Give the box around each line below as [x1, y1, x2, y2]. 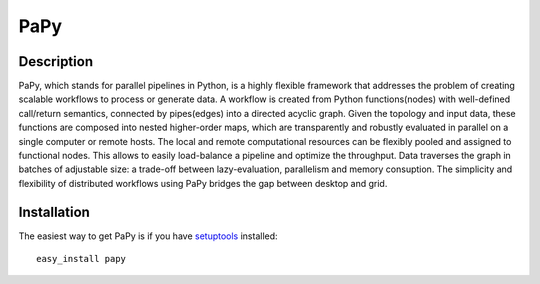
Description [18, 53, 94, 70]
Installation [18, 203, 90, 220]
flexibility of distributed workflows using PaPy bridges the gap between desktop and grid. [18, 177, 388, 189]
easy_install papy [36, 253, 127, 265]
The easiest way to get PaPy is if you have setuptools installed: [18, 230, 279, 242]
